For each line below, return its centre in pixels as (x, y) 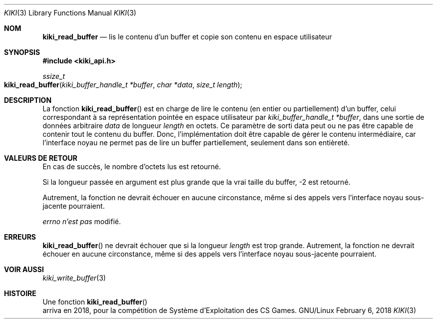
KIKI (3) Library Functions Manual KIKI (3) (70, 13)
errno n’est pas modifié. (82, 221)
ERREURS (20, 237)
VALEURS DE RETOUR (41, 158)
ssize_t (54, 76)
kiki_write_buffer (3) (74, 278)
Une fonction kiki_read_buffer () (95, 302)
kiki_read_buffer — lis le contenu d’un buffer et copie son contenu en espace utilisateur (187, 37)
